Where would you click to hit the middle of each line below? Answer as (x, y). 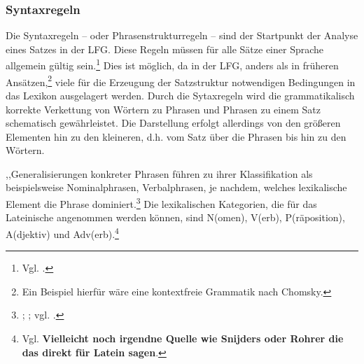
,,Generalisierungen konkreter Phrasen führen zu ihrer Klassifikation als (159, 173)
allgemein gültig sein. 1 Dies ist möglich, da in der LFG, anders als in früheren (172, 64)
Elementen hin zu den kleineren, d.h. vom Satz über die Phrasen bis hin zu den (176, 136)
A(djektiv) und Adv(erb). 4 (62, 232)
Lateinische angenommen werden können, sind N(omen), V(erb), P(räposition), (175, 217)
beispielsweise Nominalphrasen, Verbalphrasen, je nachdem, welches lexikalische (176, 187)
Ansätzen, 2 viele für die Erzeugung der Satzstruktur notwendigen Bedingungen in (181, 80)
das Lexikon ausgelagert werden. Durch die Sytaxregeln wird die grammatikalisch (180, 95)
